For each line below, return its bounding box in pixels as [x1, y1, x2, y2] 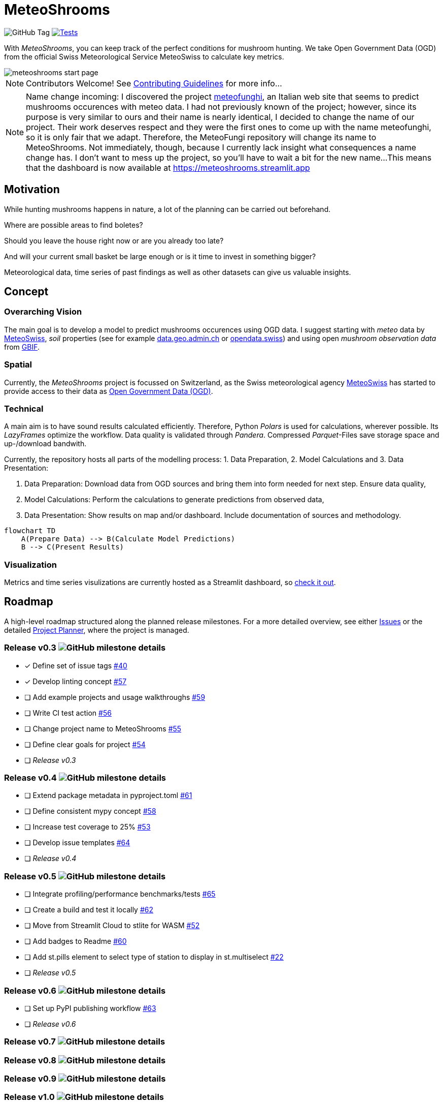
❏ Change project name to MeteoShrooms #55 [24, 724, 182, 733]
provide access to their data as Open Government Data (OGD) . [4, 386, 213, 395]
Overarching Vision [4, 306, 82, 317]
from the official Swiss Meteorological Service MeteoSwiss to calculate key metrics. [4, 52, 284, 61]
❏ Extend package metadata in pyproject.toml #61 [24, 791, 192, 800]
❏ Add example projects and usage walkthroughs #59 [24, 692, 206, 701]
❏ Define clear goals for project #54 [24, 740, 146, 749]
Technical [4, 403, 44, 414]
